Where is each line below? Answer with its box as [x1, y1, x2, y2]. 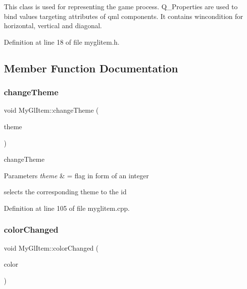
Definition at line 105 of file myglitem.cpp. [4, 203, 130, 213]
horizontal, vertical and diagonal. [4, 20, 102, 31]
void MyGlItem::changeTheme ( [4, 105, 99, 115]
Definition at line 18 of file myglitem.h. [4, 36, 120, 47]
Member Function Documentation [4, 60, 179, 75]
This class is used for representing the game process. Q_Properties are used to [4, 1, 238, 11]
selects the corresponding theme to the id [4, 187, 127, 197]
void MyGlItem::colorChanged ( [4, 242, 99, 253]
